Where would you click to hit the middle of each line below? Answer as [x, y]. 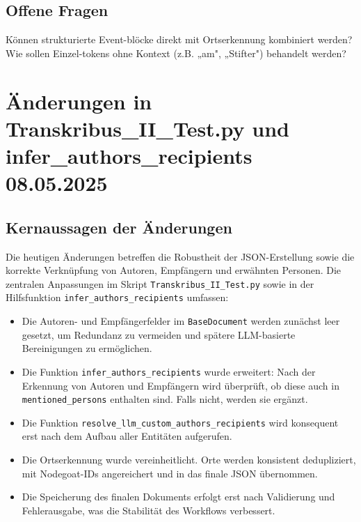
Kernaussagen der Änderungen [119, 227]
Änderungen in [79, 101]
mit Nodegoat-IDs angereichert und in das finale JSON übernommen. [170, 473]
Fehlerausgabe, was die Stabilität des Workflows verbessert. [149, 510]
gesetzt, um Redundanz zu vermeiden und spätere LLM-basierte [159, 334]
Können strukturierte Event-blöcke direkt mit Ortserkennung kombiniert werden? [179, 39]
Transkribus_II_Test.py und [147, 128]
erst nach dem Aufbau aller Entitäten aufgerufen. [127, 436]
